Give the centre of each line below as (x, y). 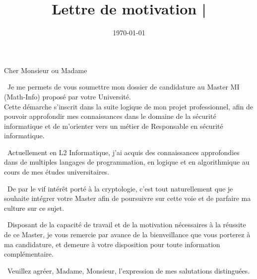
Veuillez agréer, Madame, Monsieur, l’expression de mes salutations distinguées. (128, 270)
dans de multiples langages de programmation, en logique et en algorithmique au (127, 162)
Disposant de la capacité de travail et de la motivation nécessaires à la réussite (127, 225)
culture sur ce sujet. (34, 208)
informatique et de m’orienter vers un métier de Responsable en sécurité (114, 126)
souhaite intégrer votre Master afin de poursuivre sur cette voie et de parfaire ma (128, 198)
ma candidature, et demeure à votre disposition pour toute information (112, 244)
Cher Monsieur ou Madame (46, 70)
